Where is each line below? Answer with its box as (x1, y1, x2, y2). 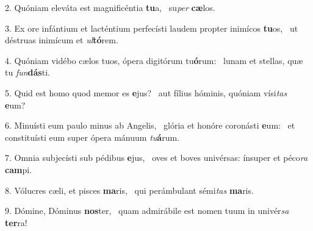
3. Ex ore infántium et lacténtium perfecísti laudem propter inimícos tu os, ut (5, 21, 298, 34)
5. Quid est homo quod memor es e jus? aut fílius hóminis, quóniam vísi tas (5, 86, 287, 99)
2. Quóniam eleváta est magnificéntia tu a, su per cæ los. (5, 1, 215, 13)
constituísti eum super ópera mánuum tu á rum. (5, 130, 179, 143)
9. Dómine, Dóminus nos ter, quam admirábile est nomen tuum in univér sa (5, 204, 289, 217)
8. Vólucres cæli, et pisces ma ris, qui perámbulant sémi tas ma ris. (5, 183, 254, 196)
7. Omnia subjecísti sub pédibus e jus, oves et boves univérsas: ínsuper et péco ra (5, 151, 308, 164)
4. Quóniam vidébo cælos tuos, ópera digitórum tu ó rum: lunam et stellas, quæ (5, 54, 303, 66)
